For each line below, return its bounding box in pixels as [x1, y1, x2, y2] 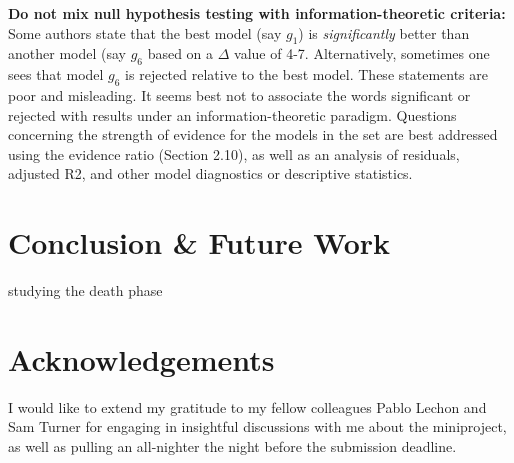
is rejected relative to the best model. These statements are [125, 64, 488, 85]
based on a [147, 43, 214, 64]
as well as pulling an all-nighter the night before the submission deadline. [8, 435, 457, 456]
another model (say [8, 43, 126, 64]
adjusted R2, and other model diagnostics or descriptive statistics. [8, 163, 413, 184]
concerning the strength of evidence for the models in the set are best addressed [8, 124, 498, 145]
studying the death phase [8, 280, 163, 301]
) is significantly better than [298, 22, 470, 43]
